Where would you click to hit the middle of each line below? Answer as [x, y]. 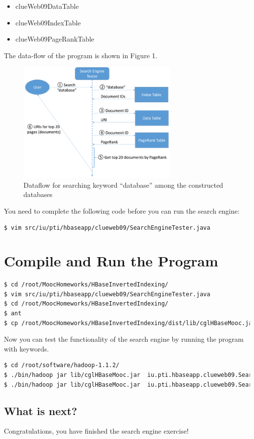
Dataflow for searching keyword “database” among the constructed [123, 185]
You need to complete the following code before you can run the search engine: [122, 210]
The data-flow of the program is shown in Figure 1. [81, 55]
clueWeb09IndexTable [48, 22]
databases [38, 194]
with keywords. [26, 348]
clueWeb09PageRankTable [55, 39]
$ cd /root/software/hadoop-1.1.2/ [62, 365]
